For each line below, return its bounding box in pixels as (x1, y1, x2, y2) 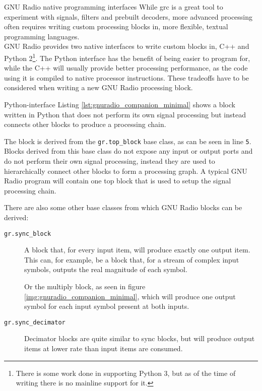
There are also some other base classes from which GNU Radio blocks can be (4, 202, 242, 213)
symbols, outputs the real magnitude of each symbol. (24, 264, 187, 275)
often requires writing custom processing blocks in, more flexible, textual (4, 21, 228, 32)
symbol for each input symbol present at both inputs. (24, 301, 189, 311)
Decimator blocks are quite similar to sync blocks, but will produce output (24, 333, 255, 344)
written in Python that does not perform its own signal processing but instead (4, 109, 246, 119)
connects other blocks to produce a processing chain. (4, 119, 166, 129)
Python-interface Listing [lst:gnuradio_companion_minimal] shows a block (4, 99, 235, 109)
